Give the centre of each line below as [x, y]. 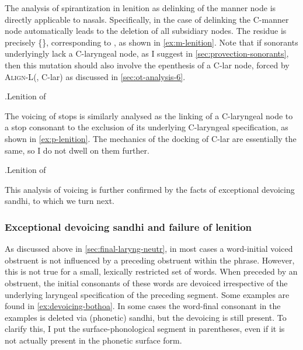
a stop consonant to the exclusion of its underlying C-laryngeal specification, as [147, 127]
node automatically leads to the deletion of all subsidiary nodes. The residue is [146, 31]
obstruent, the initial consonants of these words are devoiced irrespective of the [146, 283]
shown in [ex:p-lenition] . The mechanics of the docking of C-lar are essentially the [151, 138]
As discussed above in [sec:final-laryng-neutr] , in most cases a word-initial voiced [149, 249]
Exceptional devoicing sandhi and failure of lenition [128, 226]
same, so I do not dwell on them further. [77, 150]
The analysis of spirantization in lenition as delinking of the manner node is [140, 8]
